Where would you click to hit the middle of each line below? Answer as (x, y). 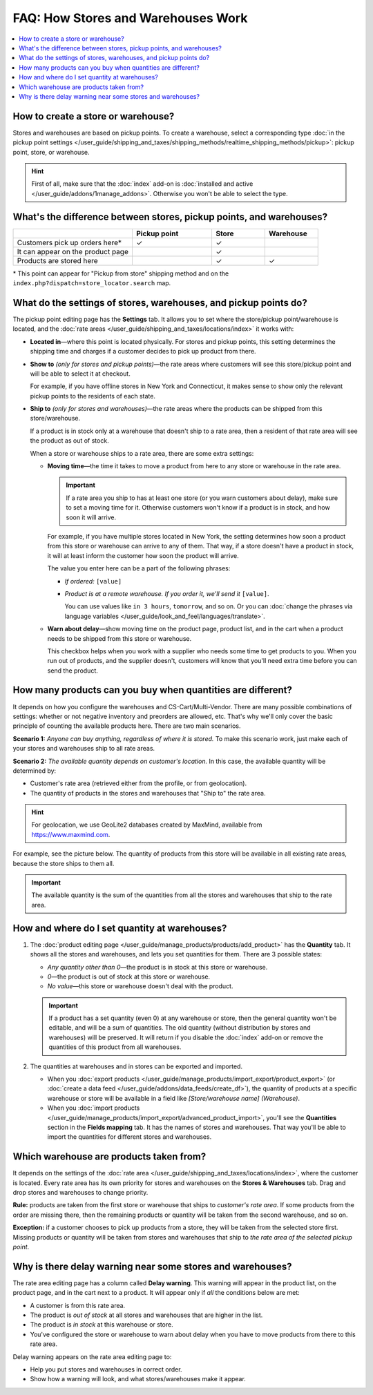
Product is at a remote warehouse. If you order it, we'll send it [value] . (167, 593)
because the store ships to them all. (64, 863)
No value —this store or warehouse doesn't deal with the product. (140, 986)
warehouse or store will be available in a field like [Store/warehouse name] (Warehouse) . (174, 1098)
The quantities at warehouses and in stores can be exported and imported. (136, 1066)
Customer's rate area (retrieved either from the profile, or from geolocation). (138, 783)
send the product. (73, 671)
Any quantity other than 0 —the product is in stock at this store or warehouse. (157, 967)
